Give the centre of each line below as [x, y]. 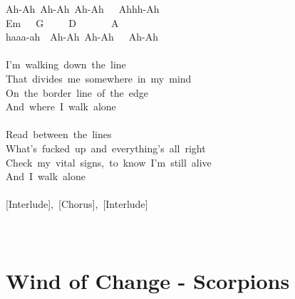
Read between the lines [59, 134]
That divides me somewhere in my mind [99, 78]
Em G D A [62, 22]
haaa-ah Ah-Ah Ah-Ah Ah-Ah [82, 37]
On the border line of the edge [77, 92]
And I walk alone [46, 176]
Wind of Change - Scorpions [148, 281]
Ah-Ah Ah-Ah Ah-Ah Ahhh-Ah [83, 9]
